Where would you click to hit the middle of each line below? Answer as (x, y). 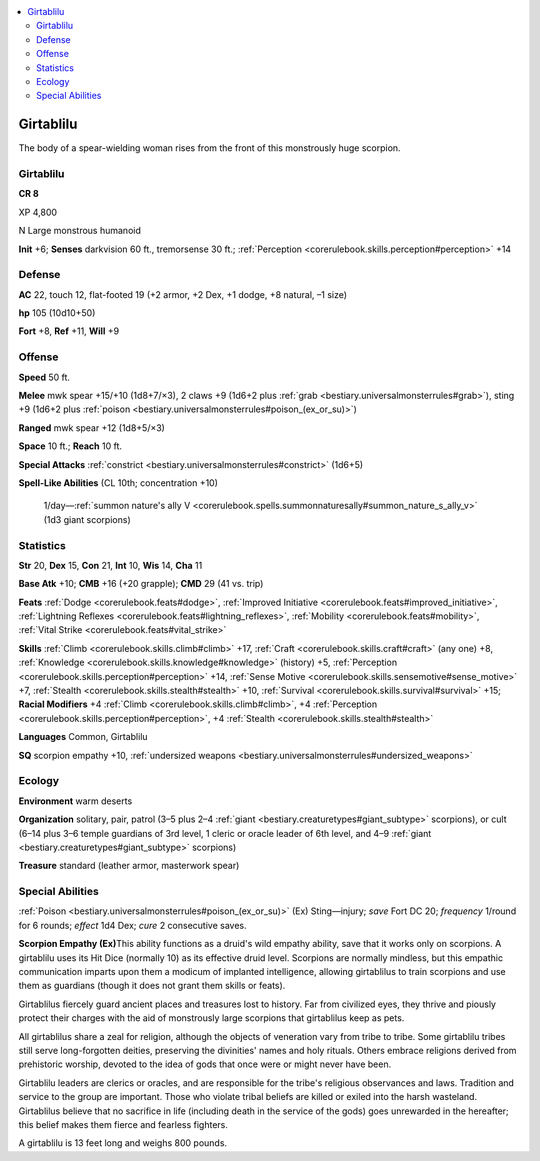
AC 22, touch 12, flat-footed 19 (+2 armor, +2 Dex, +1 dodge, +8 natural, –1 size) (183, 294)
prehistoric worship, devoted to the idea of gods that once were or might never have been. (205, 1064)
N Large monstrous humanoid (80, 231)
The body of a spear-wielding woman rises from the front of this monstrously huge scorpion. (209, 148)
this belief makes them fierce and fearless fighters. (123, 1124)
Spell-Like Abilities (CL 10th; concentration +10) (118, 482)
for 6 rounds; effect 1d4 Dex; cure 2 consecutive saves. (132, 925)
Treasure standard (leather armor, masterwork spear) (129, 866)
